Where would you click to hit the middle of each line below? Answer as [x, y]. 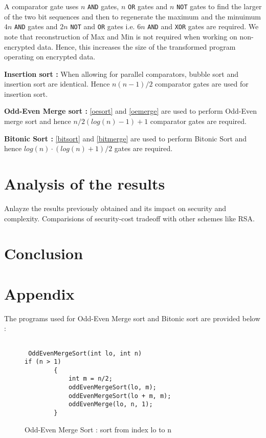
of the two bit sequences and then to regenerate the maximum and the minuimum [132, 16]
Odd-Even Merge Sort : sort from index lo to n [98, 429]
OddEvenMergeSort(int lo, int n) [85, 353]
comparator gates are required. [198, 121]
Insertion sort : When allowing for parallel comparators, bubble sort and [121, 74]
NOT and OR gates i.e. [103, 26]
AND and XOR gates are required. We [203, 26]
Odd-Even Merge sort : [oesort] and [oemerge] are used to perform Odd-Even [131, 111]
